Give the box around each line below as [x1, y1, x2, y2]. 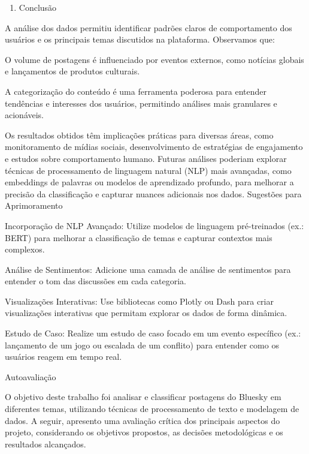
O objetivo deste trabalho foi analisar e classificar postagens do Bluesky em [5, 390, 281, 403]
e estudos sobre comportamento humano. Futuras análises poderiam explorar [5, 152, 287, 164]
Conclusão [19, 1, 57, 13]
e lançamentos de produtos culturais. [5, 65, 140, 77]
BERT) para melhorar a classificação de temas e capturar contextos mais [5, 231, 272, 243]
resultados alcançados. [5, 437, 86, 450]
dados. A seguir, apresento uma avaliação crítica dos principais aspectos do [5, 414, 280, 426]
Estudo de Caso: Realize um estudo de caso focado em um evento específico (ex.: [5, 327, 301, 339]
